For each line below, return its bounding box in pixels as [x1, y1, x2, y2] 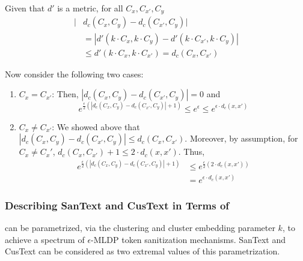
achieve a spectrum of [5, 233, 85, 245]
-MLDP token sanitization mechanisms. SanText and [91, 233, 286, 245]
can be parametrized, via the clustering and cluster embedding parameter [5, 221, 275, 234]
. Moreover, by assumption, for [185, 132, 298, 145]
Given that [5, 2, 45, 14]
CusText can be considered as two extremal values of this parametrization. [5, 245, 280, 257]
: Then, [52, 88, 79, 100]
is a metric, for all [57, 2, 123, 14]
